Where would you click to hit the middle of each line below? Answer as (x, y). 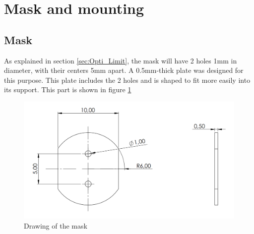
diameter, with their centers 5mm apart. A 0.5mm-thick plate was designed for (124, 70)
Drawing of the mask (56, 225)
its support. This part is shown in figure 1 (68, 89)
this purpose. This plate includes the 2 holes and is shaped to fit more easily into (127, 80)
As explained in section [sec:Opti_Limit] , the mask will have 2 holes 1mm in (121, 60)
